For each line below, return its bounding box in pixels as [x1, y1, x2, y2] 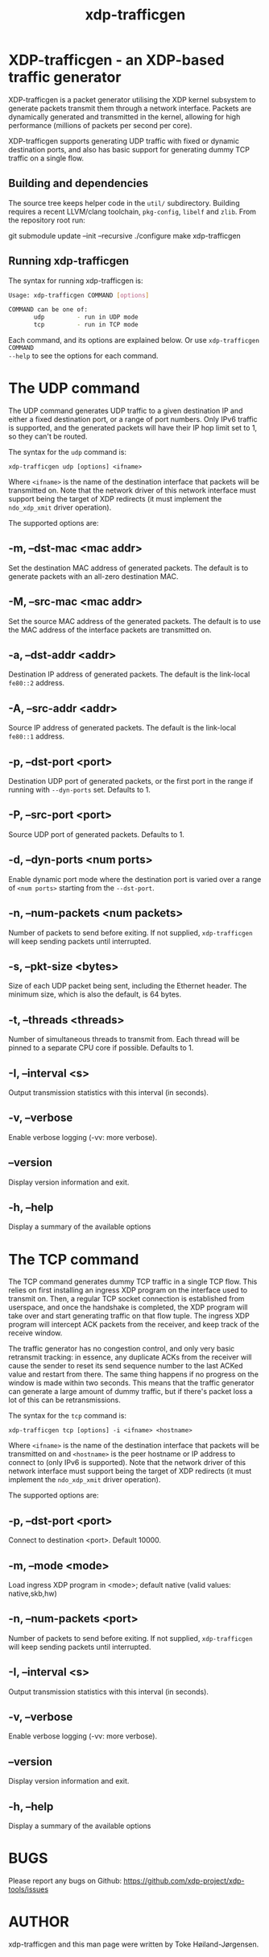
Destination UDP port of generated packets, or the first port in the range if [8, 777, 254, 786]
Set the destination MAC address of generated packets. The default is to [8, 563, 249, 573]
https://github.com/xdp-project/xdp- [123, 1876, 245, 1885]
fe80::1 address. [8, 731, 65, 741]
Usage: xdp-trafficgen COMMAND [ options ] [8, 291, 150, 299]
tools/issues [8, 1884, 49, 1894]
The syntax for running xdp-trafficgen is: [8, 276, 143, 285]
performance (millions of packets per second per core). [8, 120, 192, 130]
